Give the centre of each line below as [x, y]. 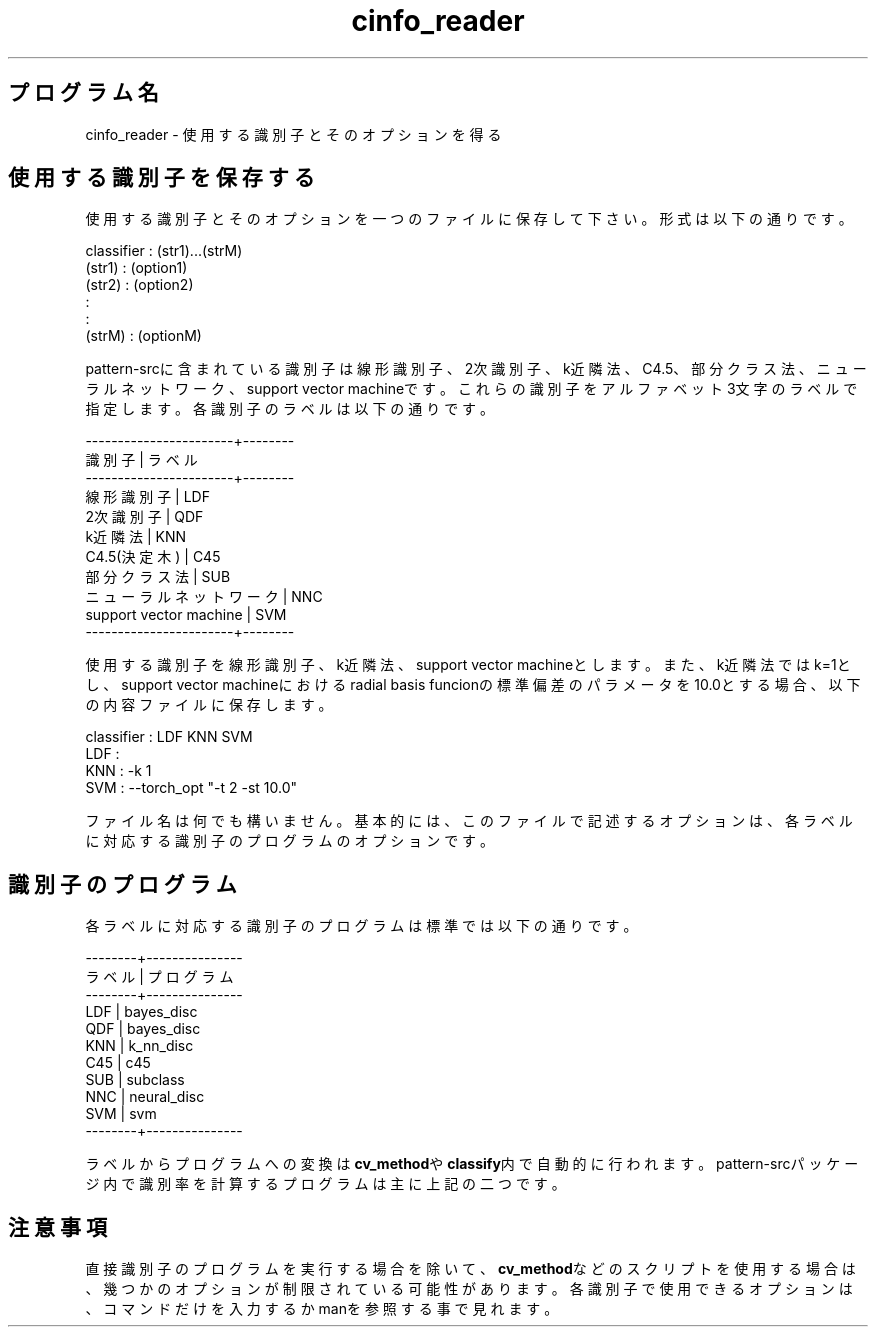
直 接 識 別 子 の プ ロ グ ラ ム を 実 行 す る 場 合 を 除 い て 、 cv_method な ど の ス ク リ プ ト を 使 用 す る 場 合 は [470, 1269]
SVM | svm [121, 1114]
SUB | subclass [135, 1080]
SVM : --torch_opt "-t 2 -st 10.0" [191, 788]
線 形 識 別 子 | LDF [147, 497]
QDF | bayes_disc [143, 1029]
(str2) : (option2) [139, 285]
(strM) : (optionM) [143, 336]
